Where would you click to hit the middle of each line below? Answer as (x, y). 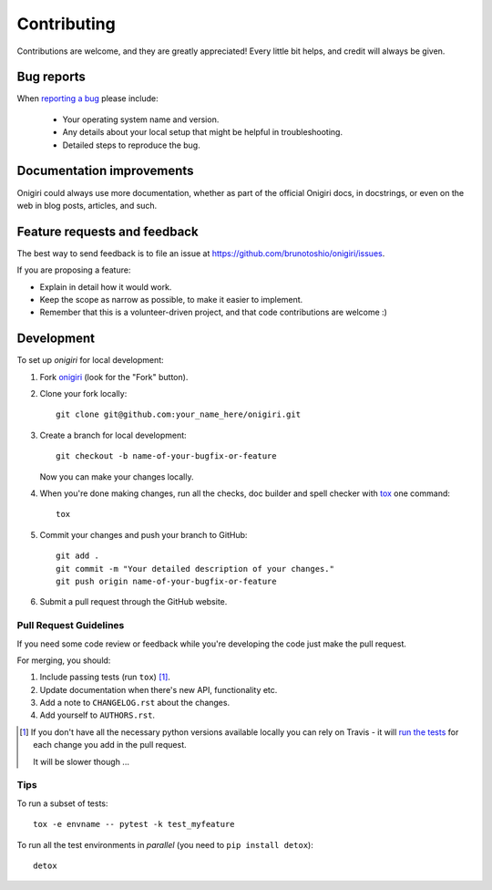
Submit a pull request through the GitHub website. (133, 602)
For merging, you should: (64, 660)
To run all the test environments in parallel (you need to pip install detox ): (165, 844)
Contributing (66, 24)
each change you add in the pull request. (110, 745)
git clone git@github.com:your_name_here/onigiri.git (178, 414)
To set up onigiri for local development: (90, 360)
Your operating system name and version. (141, 119)
